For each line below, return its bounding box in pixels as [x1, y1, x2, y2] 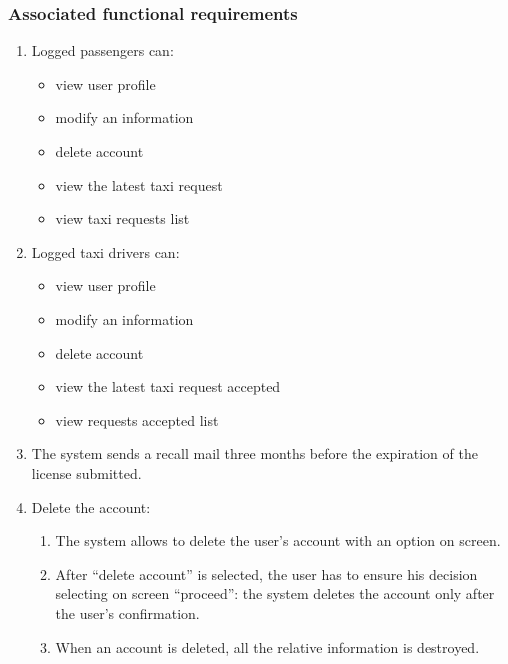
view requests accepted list [55, 409, 219, 430]
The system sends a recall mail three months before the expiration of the [31, 443, 478, 464]
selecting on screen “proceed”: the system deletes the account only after [55, 583, 495, 604]
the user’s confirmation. [55, 602, 200, 623]
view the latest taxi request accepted [55, 376, 281, 397]
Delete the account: [31, 496, 151, 517]
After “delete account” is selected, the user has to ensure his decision [55, 563, 478, 584]
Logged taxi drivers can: [31, 241, 180, 262]
